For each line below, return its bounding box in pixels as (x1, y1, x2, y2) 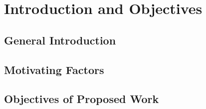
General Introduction (4, 32, 116, 47)
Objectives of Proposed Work (4, 91, 159, 106)
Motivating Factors (4, 61, 104, 77)
